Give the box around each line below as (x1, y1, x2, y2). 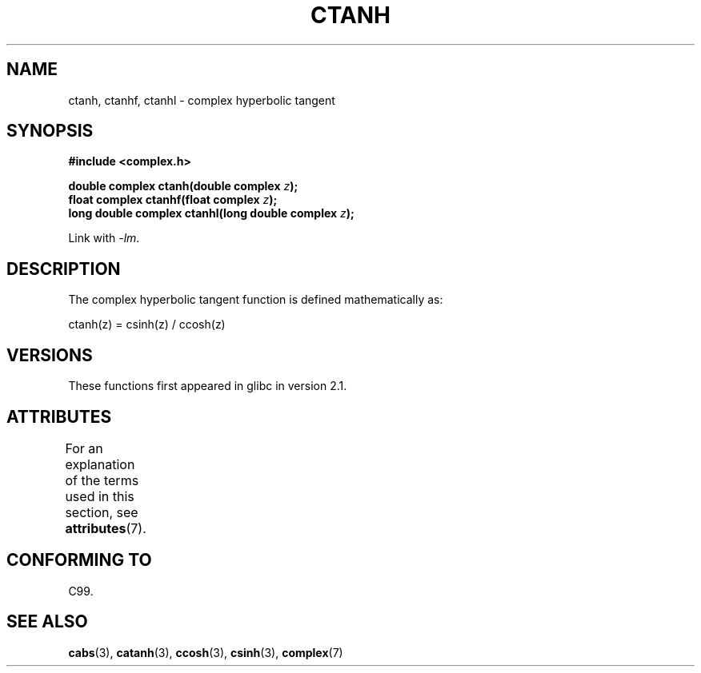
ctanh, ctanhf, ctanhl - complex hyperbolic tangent (68, 93, 335, 107)
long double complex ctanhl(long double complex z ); (68, 206, 355, 221)
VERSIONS (6, 344, 93, 365)
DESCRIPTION (6, 258, 121, 279)
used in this (65, 488, 134, 504)
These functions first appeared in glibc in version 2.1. (68, 379, 347, 393)
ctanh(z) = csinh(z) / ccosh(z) (68, 317, 226, 332)
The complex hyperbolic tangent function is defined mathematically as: (68, 293, 443, 307)
